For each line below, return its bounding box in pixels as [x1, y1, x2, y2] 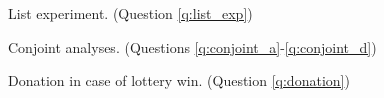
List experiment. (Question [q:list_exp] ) [8, 3, 253, 23]
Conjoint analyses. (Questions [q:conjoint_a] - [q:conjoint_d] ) [8, 36, 377, 57]
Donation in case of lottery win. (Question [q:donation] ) [8, 70, 350, 91]
